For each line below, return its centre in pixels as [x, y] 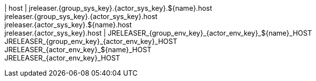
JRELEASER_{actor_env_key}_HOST [62, 58]
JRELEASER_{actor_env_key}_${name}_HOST [78, 50]
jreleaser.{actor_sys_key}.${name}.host [68, 25]
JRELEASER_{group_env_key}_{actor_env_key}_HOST [91, 41]
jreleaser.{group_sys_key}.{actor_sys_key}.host [81, 16]
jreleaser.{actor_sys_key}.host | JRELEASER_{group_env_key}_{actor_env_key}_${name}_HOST [158, 33]
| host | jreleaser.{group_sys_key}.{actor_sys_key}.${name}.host [108, 8]
